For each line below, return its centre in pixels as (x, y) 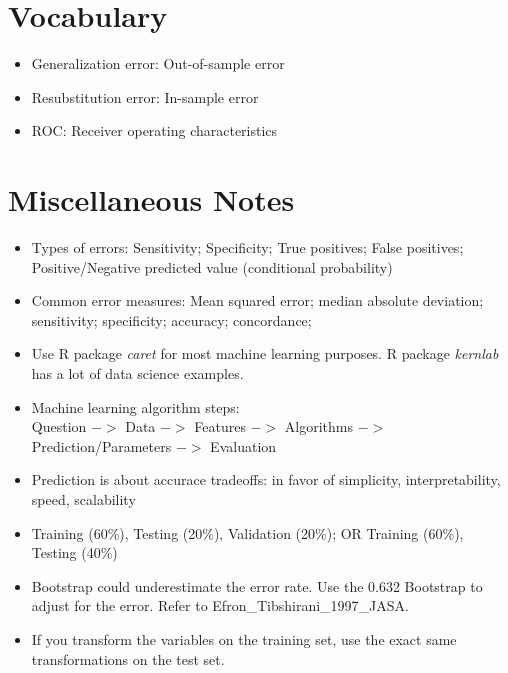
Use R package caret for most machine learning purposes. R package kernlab (265, 353)
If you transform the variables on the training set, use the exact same (244, 638)
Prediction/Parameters (101, 445)
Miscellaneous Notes (151, 199)
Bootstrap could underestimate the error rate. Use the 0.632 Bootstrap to (257, 585)
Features (220, 426)
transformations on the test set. (128, 658)
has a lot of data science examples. (137, 373)
